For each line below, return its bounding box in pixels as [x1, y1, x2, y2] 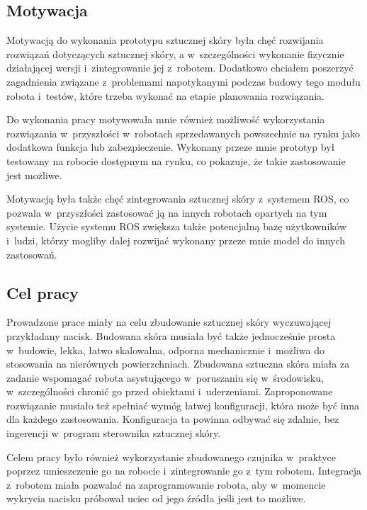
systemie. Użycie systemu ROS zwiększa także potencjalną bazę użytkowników [6, 219, 346, 234]
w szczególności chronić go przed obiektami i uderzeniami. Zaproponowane [6, 384, 333, 399]
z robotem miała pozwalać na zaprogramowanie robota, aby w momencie [6, 477, 326, 492]
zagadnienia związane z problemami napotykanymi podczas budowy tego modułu [6, 74, 361, 89]
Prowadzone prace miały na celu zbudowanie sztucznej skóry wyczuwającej [6, 314, 332, 329]
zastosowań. [6, 246, 57, 261]
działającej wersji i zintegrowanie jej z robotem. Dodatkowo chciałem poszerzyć [6, 60, 354, 75]
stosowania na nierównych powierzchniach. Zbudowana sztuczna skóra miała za [6, 356, 350, 371]
